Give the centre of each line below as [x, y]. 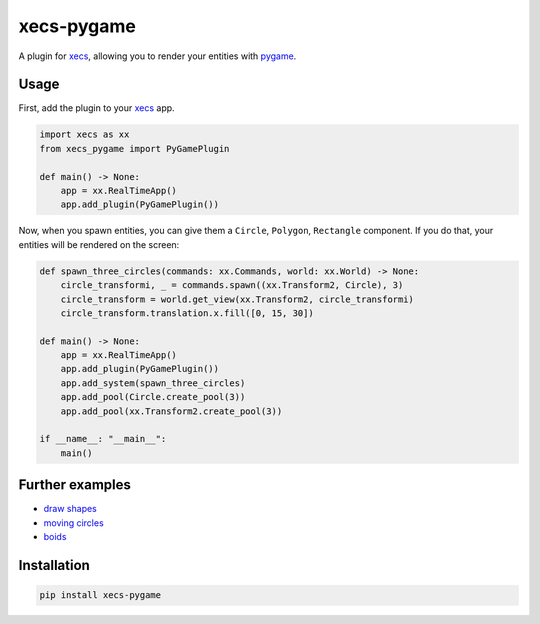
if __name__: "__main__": [103, 439]
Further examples [75, 485]
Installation [54, 565]
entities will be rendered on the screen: [99, 244]
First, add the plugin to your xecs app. [96, 108]
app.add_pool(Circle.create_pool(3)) [153, 397]
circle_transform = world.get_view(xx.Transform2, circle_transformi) [237, 299]
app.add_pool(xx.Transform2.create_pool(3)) [171, 411]
